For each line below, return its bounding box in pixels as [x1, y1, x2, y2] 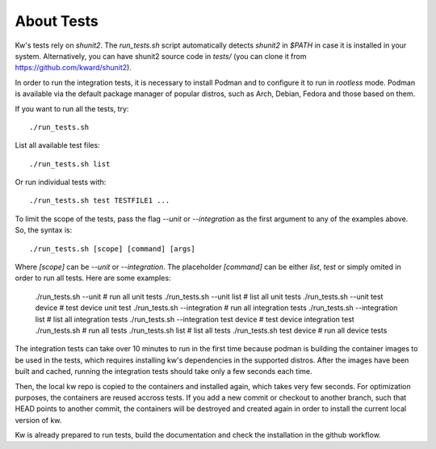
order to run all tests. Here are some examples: [15, 273, 171, 283]
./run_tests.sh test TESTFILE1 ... [29, 196, 170, 205]
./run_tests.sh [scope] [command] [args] [29, 244, 195, 254]
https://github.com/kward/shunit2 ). [15, 63, 132, 73]
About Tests [15, 12, 99, 30]
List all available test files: [15, 141, 100, 150]
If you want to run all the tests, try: [15, 103, 129, 113]
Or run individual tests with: [15, 178, 107, 187]
